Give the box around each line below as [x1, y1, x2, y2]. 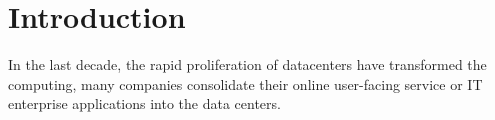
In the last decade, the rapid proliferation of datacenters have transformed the [8, 54, 487, 75]
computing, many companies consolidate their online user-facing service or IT [8, 73, 483, 94]
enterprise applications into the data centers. [8, 93, 281, 114]
